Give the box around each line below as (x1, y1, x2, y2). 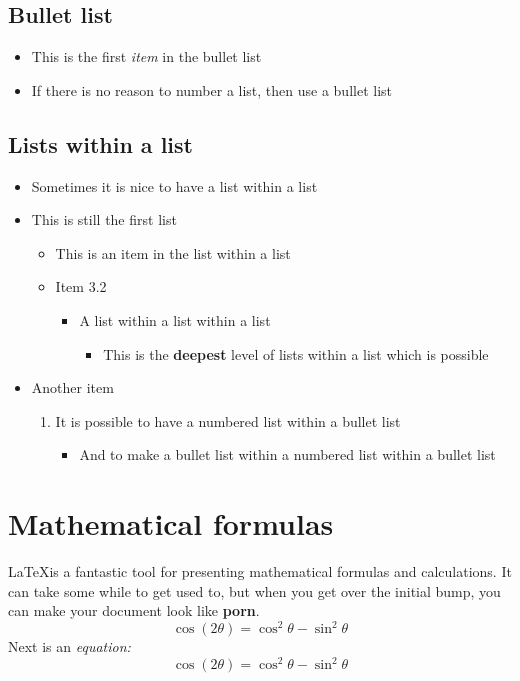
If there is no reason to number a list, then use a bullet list (31, 79, 393, 100)
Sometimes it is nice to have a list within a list (31, 175, 318, 196)
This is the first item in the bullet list (31, 46, 262, 67)
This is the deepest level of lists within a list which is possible (103, 343, 489, 364)
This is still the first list (31, 209, 177, 230)
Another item (31, 377, 114, 398)
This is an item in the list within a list (55, 242, 291, 263)
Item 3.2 (55, 276, 107, 297)
